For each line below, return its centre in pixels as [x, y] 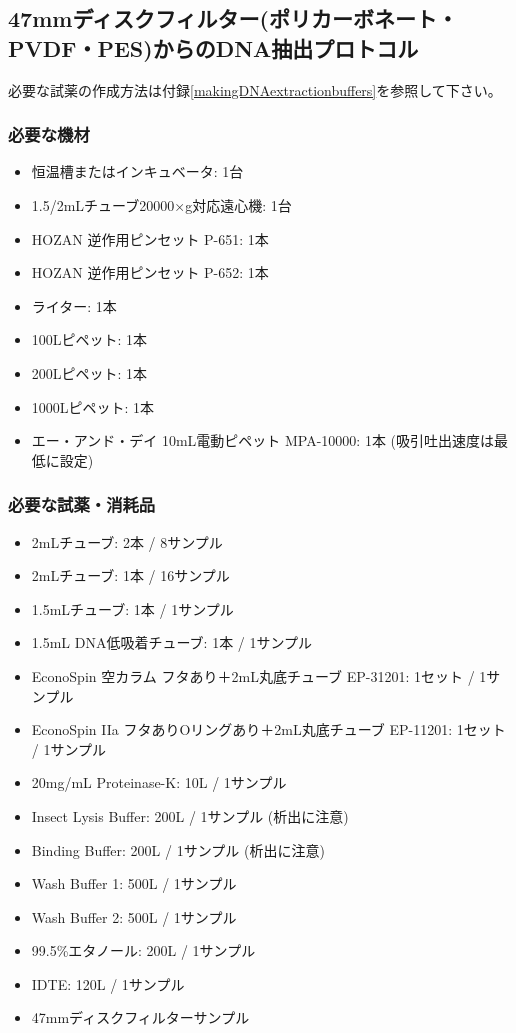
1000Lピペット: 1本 [93, 406]
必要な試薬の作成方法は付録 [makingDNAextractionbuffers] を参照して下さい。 [255, 89]
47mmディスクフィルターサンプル [140, 1017]
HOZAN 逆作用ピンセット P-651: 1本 [150, 238]
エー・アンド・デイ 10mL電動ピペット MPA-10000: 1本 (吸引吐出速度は [263, 440]
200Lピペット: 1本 [89, 372]
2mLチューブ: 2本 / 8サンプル [127, 541]
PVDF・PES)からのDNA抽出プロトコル [213, 47]
